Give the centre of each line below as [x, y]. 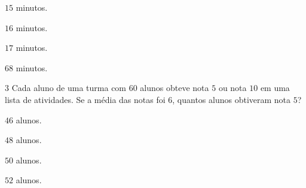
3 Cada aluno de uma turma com [66, 88]
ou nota [232, 88]
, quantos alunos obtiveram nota [232, 99]
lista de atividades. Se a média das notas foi [85, 99]
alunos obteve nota [175, 88]
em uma [275, 88]
